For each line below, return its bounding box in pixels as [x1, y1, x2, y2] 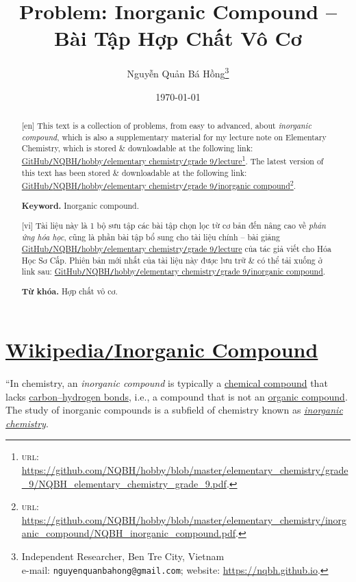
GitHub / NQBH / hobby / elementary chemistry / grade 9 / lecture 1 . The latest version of [21, 153, 324, 166]
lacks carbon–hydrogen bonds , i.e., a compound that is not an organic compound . [5, 389, 348, 403]
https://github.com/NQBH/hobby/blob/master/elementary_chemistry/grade [21, 463, 348, 477]
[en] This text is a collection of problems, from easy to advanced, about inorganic [21, 119, 311, 131]
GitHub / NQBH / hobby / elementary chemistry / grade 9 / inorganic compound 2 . [21, 177, 296, 191]
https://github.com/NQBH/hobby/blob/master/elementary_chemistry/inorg [21, 512, 347, 527]
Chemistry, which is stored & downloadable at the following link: [21, 142, 253, 154]
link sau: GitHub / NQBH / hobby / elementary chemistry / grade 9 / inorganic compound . [21, 266, 326, 277]
